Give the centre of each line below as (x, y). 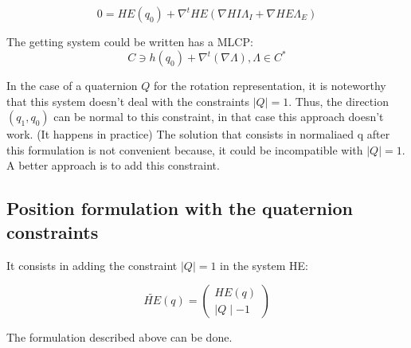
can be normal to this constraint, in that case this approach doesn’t (219, 117)
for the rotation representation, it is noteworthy (270, 86)
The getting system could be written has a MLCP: (130, 41)
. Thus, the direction (339, 101)
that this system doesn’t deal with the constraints (128, 101)
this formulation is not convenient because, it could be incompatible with (185, 149)
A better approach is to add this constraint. (113, 165)
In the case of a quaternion (72, 86)
